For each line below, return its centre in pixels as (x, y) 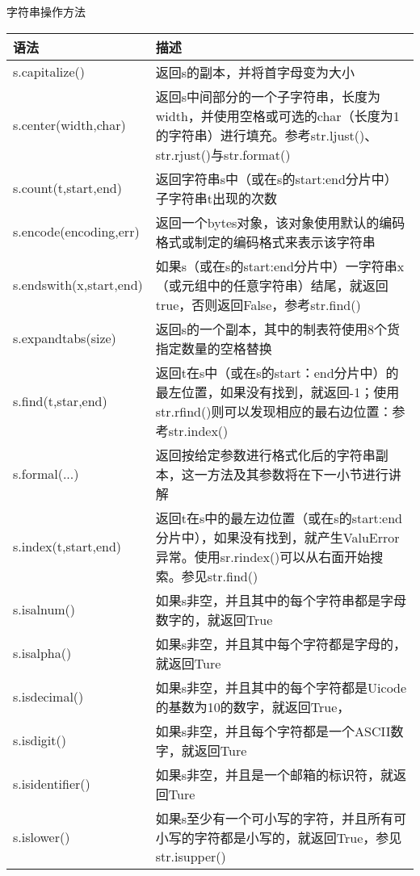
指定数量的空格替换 (214, 348)
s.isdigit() (40, 740)
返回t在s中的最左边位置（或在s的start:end (279, 518)
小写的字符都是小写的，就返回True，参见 (279, 837)
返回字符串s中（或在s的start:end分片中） (276, 178)
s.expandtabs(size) (65, 338)
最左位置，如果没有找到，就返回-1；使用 (277, 392)
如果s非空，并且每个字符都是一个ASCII (273, 731)
